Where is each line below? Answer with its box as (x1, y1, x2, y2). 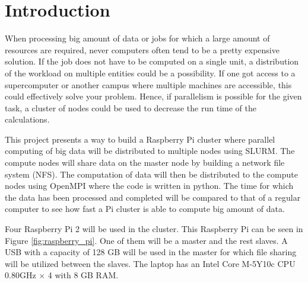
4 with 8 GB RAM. (47, 269, 119, 281)
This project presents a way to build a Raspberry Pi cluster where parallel (5, 133, 275, 145)
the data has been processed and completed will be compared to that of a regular (5, 191, 301, 203)
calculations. (5, 113, 50, 126)
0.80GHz (5, 269, 36, 281)
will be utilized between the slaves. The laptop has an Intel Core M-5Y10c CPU (5, 257, 296, 269)
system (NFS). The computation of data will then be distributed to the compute (5, 168, 298, 180)
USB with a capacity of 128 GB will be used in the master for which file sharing (5, 246, 297, 258)
